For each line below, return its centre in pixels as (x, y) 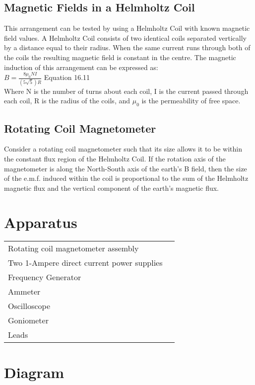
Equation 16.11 (67, 77)
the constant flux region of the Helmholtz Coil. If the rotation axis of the (115, 158)
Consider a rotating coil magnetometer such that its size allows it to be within (123, 149)
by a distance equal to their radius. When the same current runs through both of (127, 47)
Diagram (34, 372)
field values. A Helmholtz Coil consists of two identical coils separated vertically (125, 38)
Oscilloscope (29, 306)
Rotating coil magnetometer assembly (73, 248)
